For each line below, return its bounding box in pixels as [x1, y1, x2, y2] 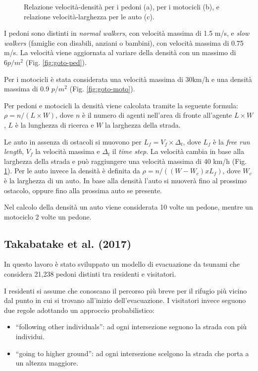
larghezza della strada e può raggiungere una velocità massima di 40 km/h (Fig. [4, 155, 247, 166]
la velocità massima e [35, 146, 100, 156]
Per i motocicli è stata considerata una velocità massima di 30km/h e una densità [4, 74, 252, 84]
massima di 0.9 [4, 83, 50, 94]
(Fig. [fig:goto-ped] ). [25, 57, 87, 67]
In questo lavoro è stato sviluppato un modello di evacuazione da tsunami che [4, 259, 240, 269]
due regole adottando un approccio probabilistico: [4, 304, 155, 315]
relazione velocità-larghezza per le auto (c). [24, 11, 155, 21]
